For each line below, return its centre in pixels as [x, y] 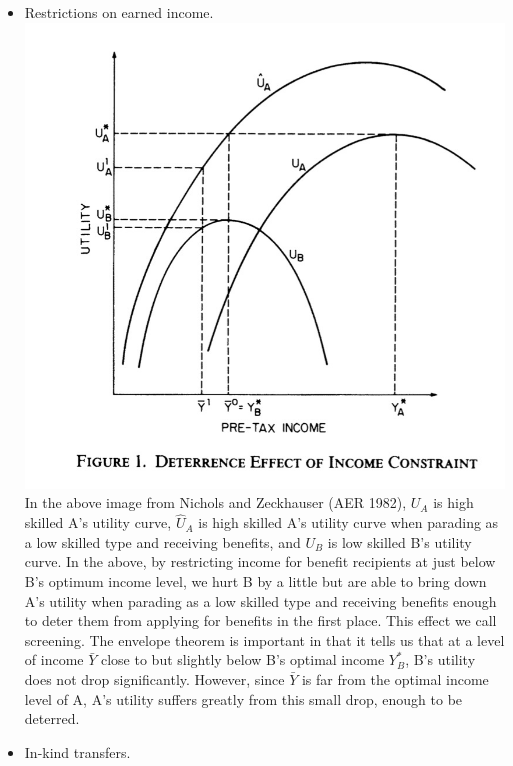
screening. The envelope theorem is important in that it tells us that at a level [264, 639]
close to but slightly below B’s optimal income [242, 659]
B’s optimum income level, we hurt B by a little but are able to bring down [255, 580]
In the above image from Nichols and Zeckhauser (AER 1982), [215, 502]
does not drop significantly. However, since [154, 678]
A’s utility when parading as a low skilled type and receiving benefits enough [260, 600]
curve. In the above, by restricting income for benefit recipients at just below [260, 561]
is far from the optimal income [395, 678]
